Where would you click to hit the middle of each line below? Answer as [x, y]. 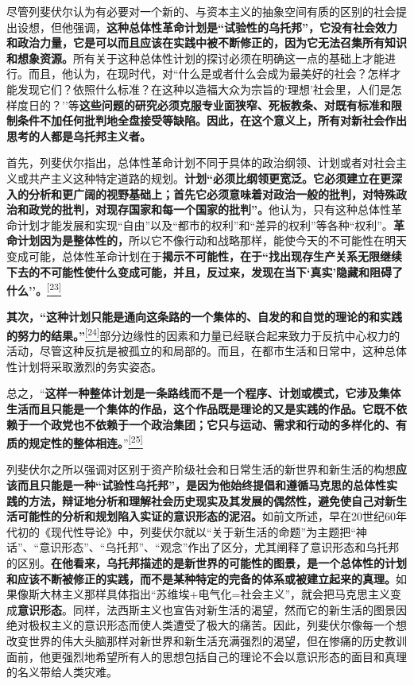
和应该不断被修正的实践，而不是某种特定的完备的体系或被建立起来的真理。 [201, 578]
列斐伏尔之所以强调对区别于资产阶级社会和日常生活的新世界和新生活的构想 [201, 469]
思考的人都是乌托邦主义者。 [79, 135]
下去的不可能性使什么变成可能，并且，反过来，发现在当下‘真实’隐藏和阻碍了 [205, 271]
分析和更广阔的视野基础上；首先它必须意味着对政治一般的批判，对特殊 [212, 194]
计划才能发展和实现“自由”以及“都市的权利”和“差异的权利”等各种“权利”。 [205, 224]
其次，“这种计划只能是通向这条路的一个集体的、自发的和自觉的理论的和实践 [204, 317]
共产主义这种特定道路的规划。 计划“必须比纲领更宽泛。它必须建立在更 [209, 178]
